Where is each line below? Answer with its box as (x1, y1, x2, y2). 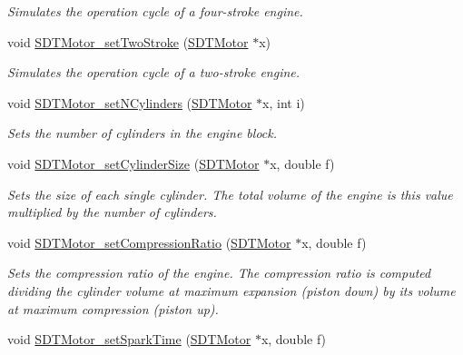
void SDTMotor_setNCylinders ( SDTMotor (7, 93, 252, 112)
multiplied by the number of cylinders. (7, 202, 217, 222)
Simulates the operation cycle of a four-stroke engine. (7, 2, 303, 20)
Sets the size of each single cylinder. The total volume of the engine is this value (7, 184, 453, 203)
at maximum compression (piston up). (7, 299, 219, 318)
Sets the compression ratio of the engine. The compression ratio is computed (7, 263, 431, 282)
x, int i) (262, 93, 305, 112)
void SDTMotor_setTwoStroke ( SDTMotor (7, 32, 249, 51)
